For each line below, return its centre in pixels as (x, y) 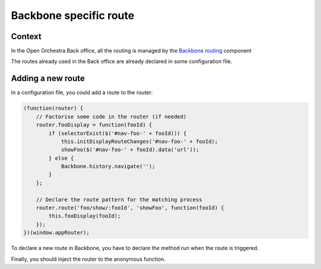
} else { (61, 158)
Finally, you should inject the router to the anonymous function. (88, 259)
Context (26, 36)
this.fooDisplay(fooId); (85, 216)
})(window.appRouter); (56, 233)
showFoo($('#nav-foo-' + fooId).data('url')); (130, 150)
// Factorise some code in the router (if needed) (111, 116)
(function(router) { (53, 108)
